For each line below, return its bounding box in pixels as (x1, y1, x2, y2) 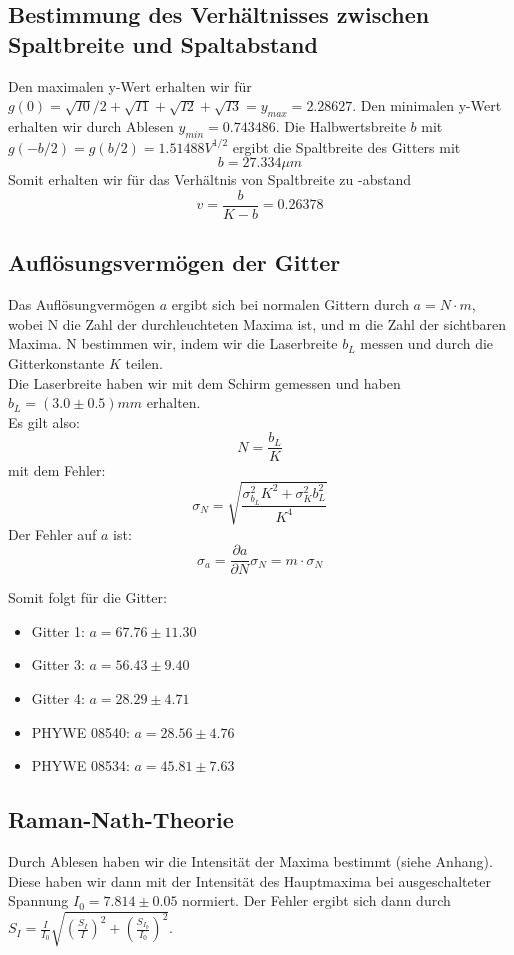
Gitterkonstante (8, 353, 105, 374)
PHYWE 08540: (31, 721, 130, 742)
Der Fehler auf (8, 523, 97, 544)
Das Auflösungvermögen (8, 294, 155, 315)
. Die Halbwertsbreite (275, 115, 406, 136)
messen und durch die (360, 333, 494, 354)
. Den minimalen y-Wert (352, 95, 502, 116)
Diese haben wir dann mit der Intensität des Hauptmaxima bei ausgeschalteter (8, 870, 491, 891)
